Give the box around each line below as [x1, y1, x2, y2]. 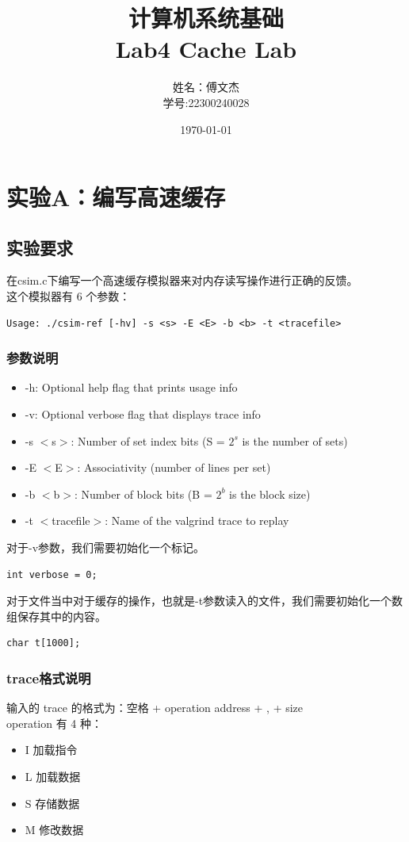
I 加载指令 [25, 741, 78, 758]
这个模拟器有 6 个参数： [6, 288, 131, 304]
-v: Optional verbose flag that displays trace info [25, 406, 261, 423]
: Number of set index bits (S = [71, 432, 225, 449]
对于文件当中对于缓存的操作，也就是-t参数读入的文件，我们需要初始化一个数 [6, 592, 403, 609]
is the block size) [229, 485, 311, 502]
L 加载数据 [25, 768, 81, 785]
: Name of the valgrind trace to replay [105, 512, 289, 529]
